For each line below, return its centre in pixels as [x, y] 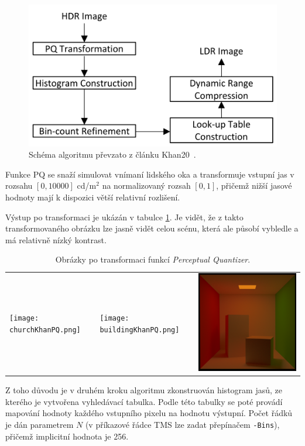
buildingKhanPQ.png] [140, 330]
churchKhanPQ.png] [45, 330]
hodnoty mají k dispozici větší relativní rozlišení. [93, 197]
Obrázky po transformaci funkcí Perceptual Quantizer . [153, 259]
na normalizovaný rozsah [146, 185]
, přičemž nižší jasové [254, 185]
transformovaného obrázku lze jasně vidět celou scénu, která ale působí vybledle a [152, 228]
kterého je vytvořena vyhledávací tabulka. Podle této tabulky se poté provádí [144, 401]
